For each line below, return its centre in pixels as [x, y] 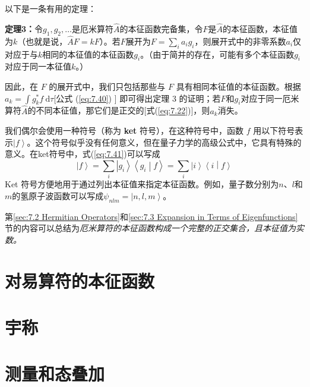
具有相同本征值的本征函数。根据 [238, 86]
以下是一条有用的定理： [50, 8]
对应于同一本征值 [38, 66]
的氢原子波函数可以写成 [58, 195]
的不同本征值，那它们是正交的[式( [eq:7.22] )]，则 [119, 110]
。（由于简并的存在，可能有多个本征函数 [217, 54]
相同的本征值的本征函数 [88, 54]
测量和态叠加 [55, 374]
